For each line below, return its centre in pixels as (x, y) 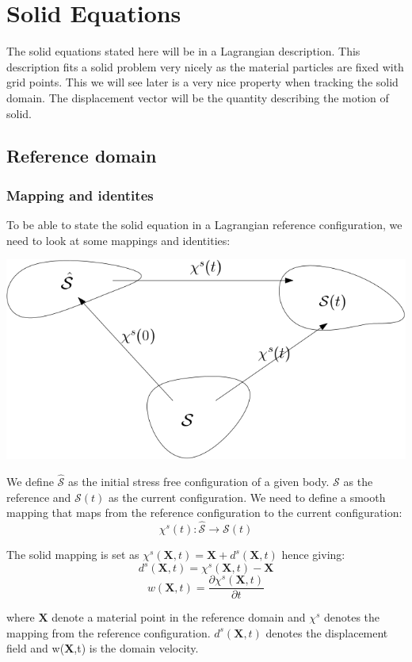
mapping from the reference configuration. (109, 632)
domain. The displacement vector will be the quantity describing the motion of (198, 97)
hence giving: (313, 555)
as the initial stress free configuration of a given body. (198, 482)
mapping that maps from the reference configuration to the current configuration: (204, 513)
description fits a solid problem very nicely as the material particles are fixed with (205, 66)
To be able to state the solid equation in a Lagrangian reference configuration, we (204, 225)
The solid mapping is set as (73, 555)
